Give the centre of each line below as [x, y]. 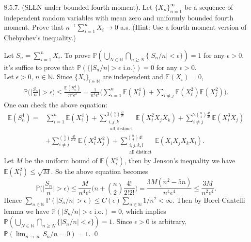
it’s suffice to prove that [39, 67]
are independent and [133, 77]
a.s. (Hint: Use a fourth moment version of [183, 27]
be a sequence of [209, 7]
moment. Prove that [34, 27]
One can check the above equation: [56, 105]
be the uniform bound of [61, 161]
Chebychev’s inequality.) [40, 38]
